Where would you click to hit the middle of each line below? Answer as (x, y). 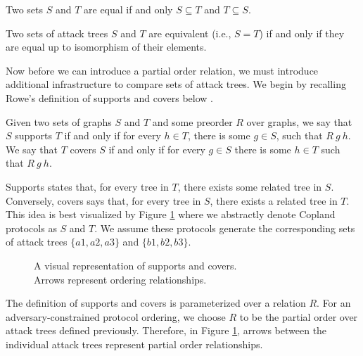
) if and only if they (302, 33)
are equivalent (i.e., (190, 33)
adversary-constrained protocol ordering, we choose (116, 316)
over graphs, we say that (299, 121)
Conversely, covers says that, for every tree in (103, 200)
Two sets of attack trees (57, 33)
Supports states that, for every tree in (87, 186)
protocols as (31, 228)
